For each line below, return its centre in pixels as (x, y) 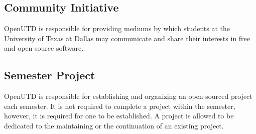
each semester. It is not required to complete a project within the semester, (120, 106)
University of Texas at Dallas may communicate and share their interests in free (127, 38)
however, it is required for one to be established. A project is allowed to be (119, 116)
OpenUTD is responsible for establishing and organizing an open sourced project (128, 96)
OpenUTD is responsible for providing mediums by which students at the (117, 28)
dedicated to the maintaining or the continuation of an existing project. (114, 125)
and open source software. (44, 48)
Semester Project (50, 75)
